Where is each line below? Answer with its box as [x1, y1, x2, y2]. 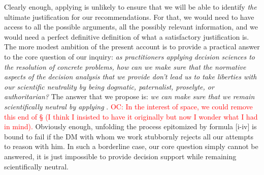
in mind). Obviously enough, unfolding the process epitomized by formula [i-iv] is [4, 121, 257, 132]
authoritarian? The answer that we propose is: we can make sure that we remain [4, 91, 255, 102]
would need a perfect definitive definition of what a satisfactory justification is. [4, 31, 249, 42]
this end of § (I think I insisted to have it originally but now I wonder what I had [4, 111, 258, 122]
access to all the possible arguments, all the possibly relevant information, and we [4, 21, 258, 32]
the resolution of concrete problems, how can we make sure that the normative [4, 61, 246, 72]
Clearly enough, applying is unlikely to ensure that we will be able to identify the [4, 2, 257, 12]
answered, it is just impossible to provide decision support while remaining [4, 151, 237, 161]
